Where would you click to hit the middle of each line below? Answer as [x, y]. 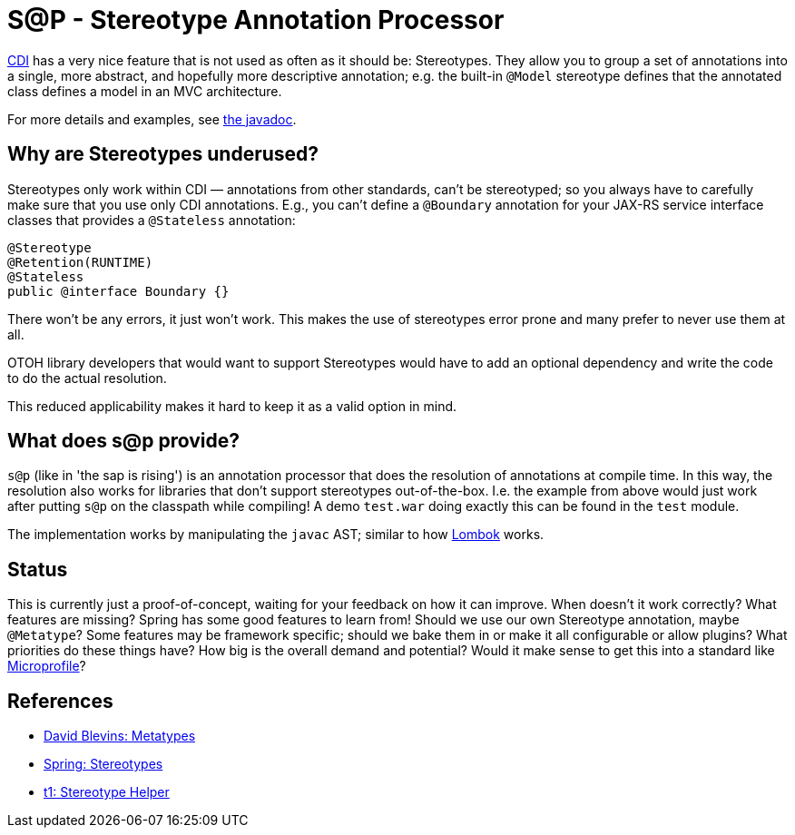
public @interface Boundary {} [118, 291]
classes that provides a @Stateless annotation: [152, 220]
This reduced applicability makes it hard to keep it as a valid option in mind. [232, 406]
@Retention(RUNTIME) [80, 262]
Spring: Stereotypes [103, 764]
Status [38, 569]
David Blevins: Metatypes [120, 736]
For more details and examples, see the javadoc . [152, 119]
